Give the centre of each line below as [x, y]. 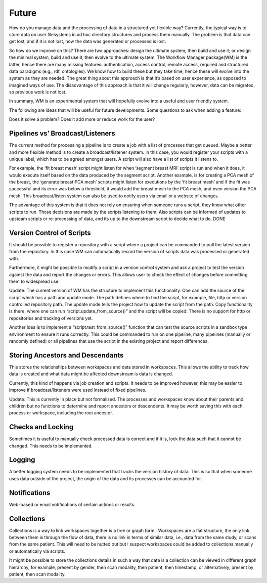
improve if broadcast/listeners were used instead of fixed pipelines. [78, 390]
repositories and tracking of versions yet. [51, 318]
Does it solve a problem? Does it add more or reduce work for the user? [82, 119]
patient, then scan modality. [38, 574]
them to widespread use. [35, 281]
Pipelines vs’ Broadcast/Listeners [62, 134]
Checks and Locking [41, 427]
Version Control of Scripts [50, 233]
